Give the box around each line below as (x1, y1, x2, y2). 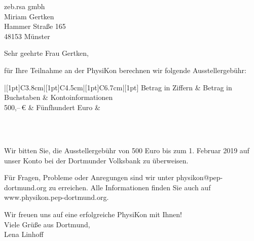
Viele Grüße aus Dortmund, (4, 219, 90, 229)
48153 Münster (4, 30, 50, 41)
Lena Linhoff (4, 229, 44, 239)
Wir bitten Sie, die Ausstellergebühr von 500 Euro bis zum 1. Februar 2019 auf (4, 145, 249, 155)
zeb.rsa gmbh (4, 1, 45, 11)
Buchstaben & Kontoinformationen (4, 92, 113, 102)
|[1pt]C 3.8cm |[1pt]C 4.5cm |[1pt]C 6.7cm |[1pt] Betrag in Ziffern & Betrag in (4, 82, 232, 92)
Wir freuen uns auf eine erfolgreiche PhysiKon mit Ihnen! (4, 209, 182, 219)
